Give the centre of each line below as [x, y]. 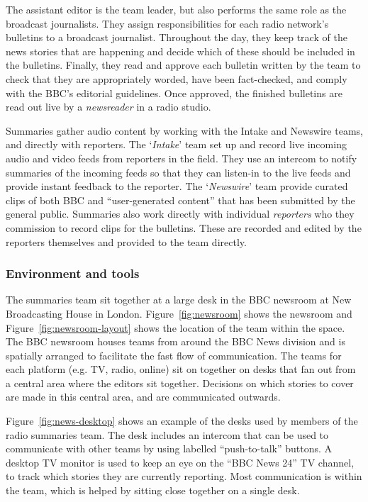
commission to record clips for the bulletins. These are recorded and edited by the [184, 227]
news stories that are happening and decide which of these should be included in [180, 51]
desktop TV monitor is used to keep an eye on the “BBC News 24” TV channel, [180, 462]
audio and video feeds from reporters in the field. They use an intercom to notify [182, 158]
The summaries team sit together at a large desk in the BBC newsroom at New [179, 300]
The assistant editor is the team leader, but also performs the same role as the [176, 9]
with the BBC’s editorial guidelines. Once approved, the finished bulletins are [174, 93]
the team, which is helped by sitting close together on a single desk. [153, 490]
